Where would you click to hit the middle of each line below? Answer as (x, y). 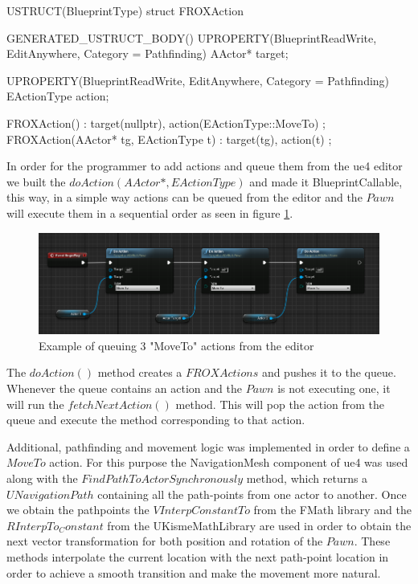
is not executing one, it (334, 388)
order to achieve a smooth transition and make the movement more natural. (194, 572)
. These (372, 541)
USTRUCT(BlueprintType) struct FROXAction (125, 10)
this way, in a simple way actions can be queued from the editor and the (184, 197)
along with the (42, 478)
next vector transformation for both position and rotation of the (165, 541)
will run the (35, 404)
